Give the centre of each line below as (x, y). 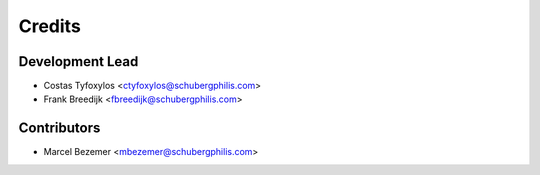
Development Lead (78, 61)
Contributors (59, 128)
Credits (50, 26)
